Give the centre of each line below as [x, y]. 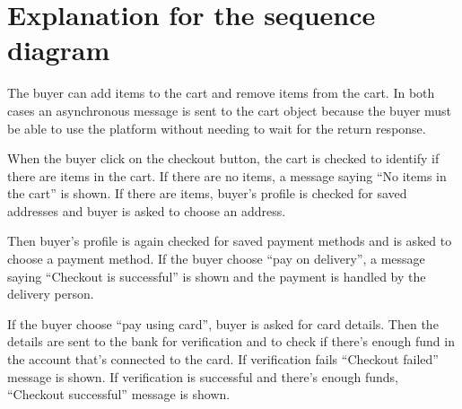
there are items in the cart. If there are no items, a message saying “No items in [227, 175]
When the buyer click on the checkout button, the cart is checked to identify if [223, 158]
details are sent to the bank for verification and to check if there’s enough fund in [231, 341]
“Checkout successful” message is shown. [119, 394]
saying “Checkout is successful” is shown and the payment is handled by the [217, 276]
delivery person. [51, 294]
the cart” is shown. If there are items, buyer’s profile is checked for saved [207, 193]
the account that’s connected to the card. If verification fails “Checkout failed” [223, 359]
